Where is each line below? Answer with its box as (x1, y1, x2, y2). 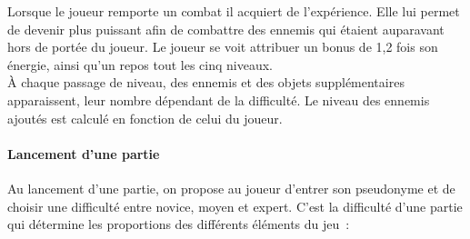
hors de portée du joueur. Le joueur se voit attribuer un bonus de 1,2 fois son (7, 37, 438, 56)
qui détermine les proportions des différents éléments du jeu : (7, 214, 350, 234)
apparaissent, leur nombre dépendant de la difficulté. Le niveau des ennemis (7, 90, 430, 109)
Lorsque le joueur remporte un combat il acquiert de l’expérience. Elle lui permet (7, 2, 460, 20)
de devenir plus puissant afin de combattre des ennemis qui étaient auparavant (7, 19, 445, 38)
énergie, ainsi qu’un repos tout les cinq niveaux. (7, 55, 273, 74)
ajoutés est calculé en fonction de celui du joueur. (7, 108, 283, 127)
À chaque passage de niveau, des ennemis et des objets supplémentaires (7, 73, 405, 92)
